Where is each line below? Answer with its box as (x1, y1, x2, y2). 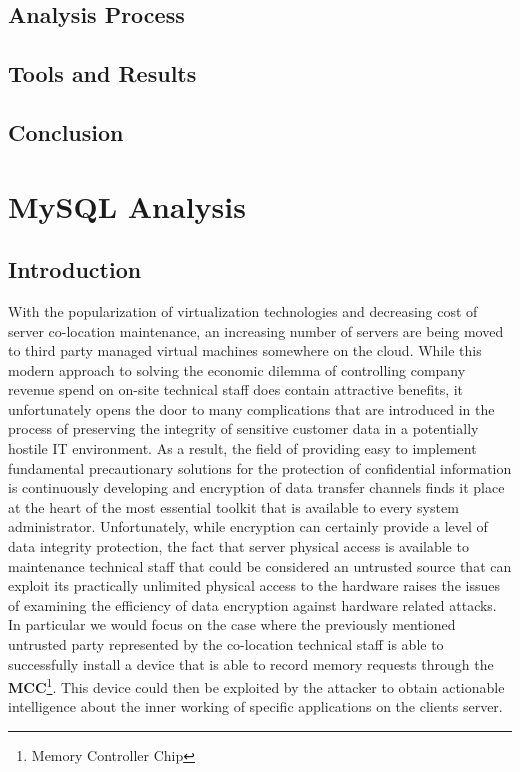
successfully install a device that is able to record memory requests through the (8, 653, 494, 674)
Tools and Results (8, 58, 197, 89)
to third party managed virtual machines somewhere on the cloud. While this (8, 340, 482, 361)
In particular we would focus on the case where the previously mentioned (8, 614, 456, 635)
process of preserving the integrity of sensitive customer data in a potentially (8, 418, 479, 439)
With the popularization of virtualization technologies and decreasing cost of (8, 300, 478, 321)
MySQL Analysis (8, 185, 246, 226)
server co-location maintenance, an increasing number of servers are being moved (8, 320, 504, 341)
